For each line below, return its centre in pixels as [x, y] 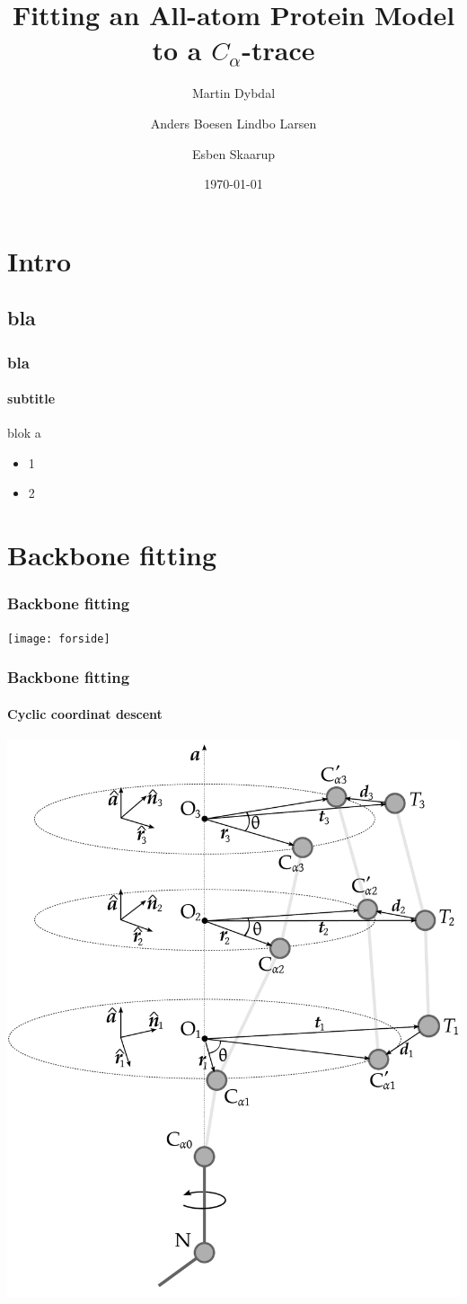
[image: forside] [59, 639]
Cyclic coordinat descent [85, 713]
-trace [278, 50]
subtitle [31, 399]
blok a [24, 433]
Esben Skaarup [233, 153]
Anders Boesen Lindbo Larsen [233, 123]
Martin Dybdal [233, 93]
